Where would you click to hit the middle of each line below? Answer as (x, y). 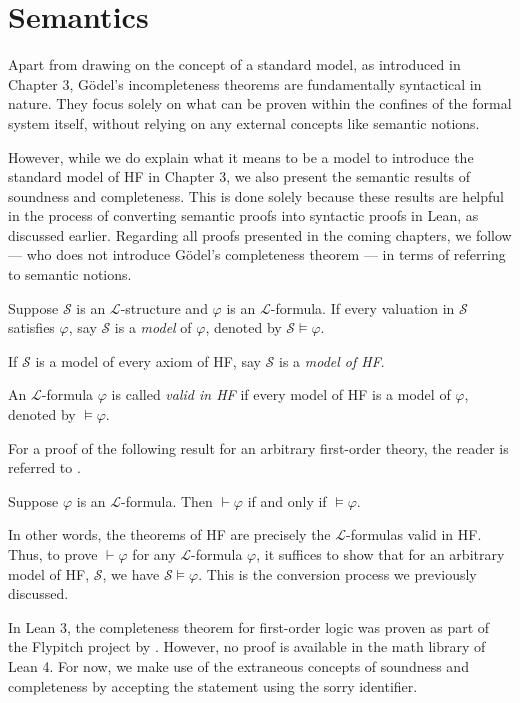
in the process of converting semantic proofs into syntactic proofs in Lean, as (243, 215)
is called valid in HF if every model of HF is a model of (281, 394)
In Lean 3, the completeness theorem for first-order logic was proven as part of (249, 626)
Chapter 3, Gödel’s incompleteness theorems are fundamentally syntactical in (245, 83)
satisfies (31, 327)
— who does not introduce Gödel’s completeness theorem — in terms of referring (257, 254)
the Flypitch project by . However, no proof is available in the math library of (247, 646)
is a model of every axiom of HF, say (148, 360)
